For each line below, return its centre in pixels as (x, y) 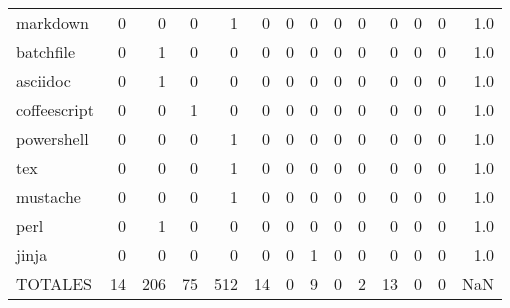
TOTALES (54, 283)
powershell (52, 138)
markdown (52, 22)
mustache (48, 196)
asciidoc (43, 80)
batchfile (46, 51)
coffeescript (55, 109)
